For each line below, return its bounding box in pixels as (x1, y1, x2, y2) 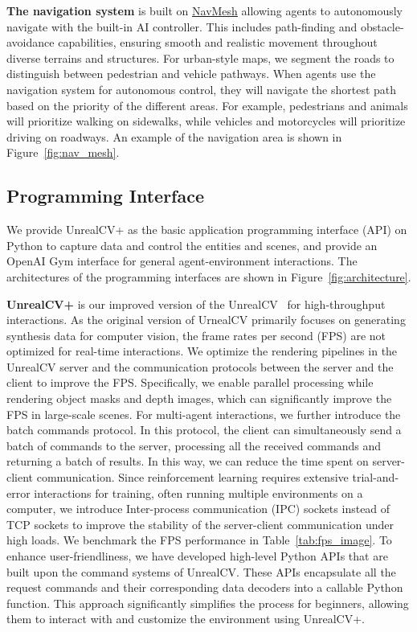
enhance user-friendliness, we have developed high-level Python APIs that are (6, 548, 388, 564)
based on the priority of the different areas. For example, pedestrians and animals (6, 96, 408, 113)
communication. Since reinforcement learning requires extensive (36, 469, 349, 486)
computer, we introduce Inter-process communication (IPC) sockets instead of (6, 500, 390, 517)
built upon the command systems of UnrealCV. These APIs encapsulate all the (6, 563, 396, 580)
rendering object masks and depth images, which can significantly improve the (6, 390, 392, 407)
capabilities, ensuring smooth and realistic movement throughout (58, 34, 378, 51)
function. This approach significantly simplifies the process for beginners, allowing (6, 594, 409, 611)
